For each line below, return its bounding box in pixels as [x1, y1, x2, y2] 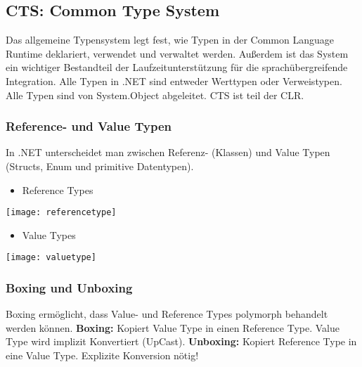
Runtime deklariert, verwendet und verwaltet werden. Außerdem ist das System [6, 46, 349, 60]
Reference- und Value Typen [6, 117, 172, 135]
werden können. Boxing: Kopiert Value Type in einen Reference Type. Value [6, 320, 340, 335]
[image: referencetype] [6, 207, 117, 218]
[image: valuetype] [6, 252, 96, 263]
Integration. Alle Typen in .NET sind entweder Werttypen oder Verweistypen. [6, 73, 342, 88]
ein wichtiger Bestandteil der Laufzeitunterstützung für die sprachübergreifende [6, 60, 348, 75]
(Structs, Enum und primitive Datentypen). [6, 158, 194, 173]
